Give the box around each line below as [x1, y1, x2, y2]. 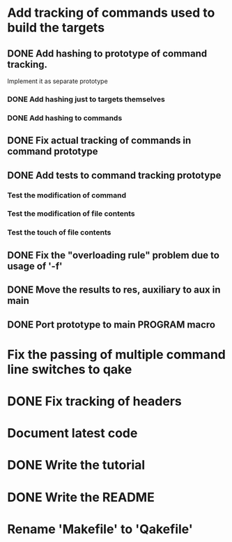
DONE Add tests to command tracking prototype [7, 169, 222, 181]
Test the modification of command [7, 190, 127, 200]
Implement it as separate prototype [7, 77, 108, 85]
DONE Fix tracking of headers [7, 393, 183, 409]
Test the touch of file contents [7, 228, 111, 237]
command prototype [7, 145, 99, 158]
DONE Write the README [7, 489, 155, 505]
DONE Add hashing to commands [7, 113, 123, 123]
